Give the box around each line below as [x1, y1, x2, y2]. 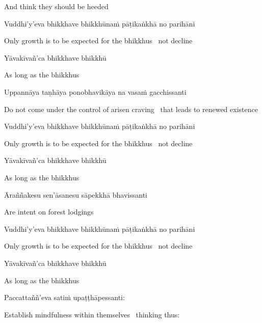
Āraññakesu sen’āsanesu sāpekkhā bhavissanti [4, 189, 147, 200]
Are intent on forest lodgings [4, 206, 94, 217]
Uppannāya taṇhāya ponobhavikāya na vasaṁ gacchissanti [4, 86, 187, 97]
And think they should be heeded [4, 1, 109, 11]
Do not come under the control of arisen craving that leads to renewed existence [4, 103, 258, 114]
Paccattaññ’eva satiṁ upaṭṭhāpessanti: [4, 292, 125, 303]
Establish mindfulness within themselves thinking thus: [4, 309, 180, 319]
